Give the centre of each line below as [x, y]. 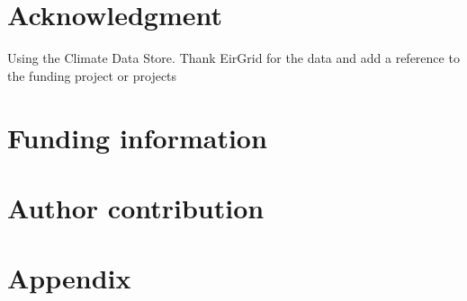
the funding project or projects [92, 75]
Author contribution [136, 207]
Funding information [137, 137]
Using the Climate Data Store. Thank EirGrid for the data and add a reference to [233, 58]
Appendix [69, 278]
